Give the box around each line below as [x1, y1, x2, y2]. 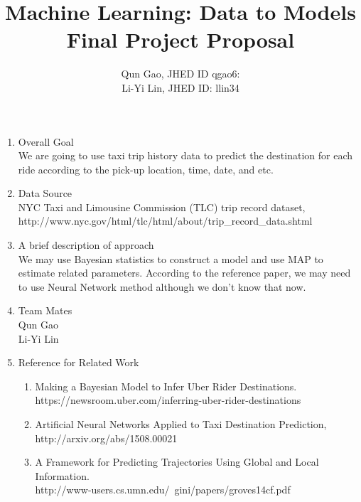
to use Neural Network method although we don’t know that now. [18, 279, 306, 294]
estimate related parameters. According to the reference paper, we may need [18, 265, 351, 280]
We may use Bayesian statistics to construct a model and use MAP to [18, 251, 323, 266]
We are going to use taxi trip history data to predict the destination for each [18, 148, 353, 163]
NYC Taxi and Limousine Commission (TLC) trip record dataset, [18, 199, 306, 214]
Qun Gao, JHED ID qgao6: [121, 66, 240, 81]
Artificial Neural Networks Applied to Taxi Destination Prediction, [35, 417, 327, 431]
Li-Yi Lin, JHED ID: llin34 [122, 80, 239, 95]
